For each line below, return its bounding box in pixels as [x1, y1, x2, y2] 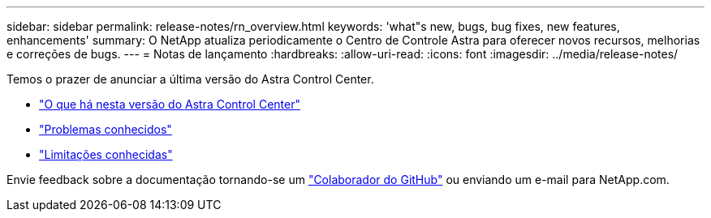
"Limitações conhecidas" [39, 147, 173, 161]
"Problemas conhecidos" [39, 122, 172, 136]
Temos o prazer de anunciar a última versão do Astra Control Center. [6, 72, 374, 86]
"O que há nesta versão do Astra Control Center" [39, 97, 300, 111]
